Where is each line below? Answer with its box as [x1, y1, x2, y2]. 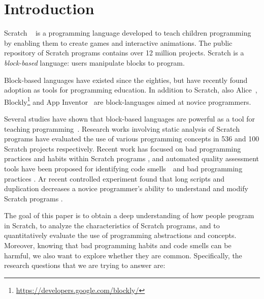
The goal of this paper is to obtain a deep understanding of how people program [4, 210, 254, 221]
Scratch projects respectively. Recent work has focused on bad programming [4, 143, 241, 154]
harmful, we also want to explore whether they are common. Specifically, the [4, 250, 242, 260]
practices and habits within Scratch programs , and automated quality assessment [4, 153, 259, 164]
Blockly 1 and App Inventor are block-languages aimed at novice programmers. [4, 95, 251, 107]
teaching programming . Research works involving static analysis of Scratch [4, 123, 240, 134]
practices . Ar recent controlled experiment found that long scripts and [4, 173, 225, 184]
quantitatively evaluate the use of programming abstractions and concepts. [4, 230, 237, 241]
